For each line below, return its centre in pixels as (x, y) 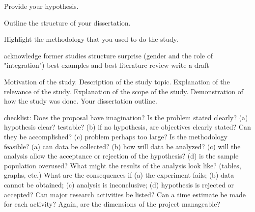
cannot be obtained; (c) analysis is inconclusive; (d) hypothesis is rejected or (119, 184)
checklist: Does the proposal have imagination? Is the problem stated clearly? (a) (126, 117)
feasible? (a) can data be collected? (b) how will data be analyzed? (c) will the (122, 146)
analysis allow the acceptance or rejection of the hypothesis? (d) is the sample (121, 156)
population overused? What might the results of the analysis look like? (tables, (123, 165)
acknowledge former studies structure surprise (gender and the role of (108, 55)
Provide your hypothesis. (41, 6)
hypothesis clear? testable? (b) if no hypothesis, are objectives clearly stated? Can (127, 127)
